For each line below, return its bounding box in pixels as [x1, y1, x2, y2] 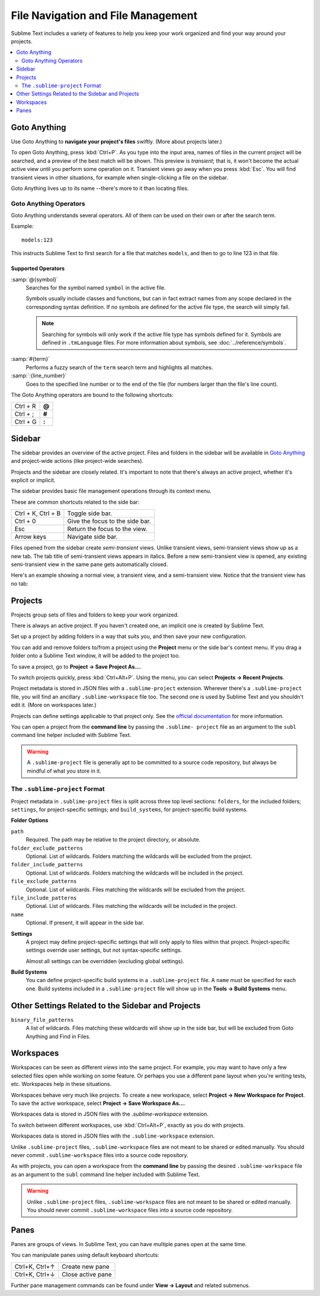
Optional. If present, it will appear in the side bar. [25, 919, 145, 926]
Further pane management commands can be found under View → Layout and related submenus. [11, 1282, 250, 1289]
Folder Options [11, 817, 49, 824]
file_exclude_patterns [11, 878, 77, 885]
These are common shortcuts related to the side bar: [11, 498, 140, 506]
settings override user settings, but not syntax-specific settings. [25, 946, 183, 954]
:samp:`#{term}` [11, 355, 50, 363]
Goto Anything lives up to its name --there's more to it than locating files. [11, 185, 189, 192]
